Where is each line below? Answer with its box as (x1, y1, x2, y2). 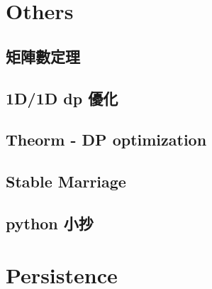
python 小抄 (6, 212, 94, 234)
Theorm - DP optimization (6, 129, 207, 151)
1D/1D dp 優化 (6, 87, 118, 109)
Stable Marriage (6, 170, 126, 192)
